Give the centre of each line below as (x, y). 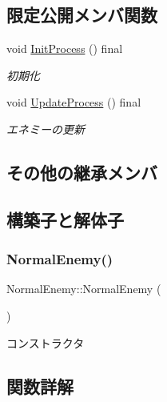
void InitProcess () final (65, 48)
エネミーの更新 (46, 129)
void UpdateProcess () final (74, 102)
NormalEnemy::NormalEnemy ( (84, 289)
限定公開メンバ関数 (82, 15)
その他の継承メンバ (82, 172)
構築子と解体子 (65, 219)
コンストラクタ (46, 342)
